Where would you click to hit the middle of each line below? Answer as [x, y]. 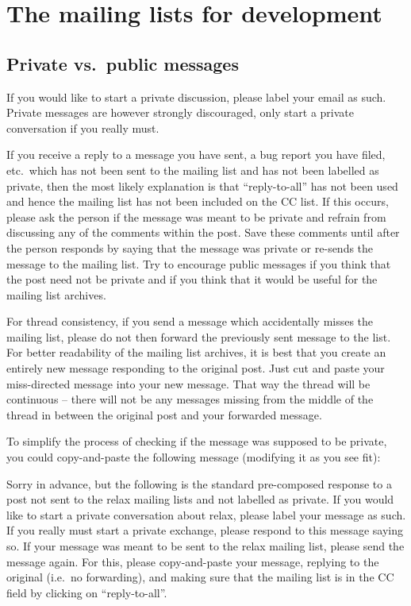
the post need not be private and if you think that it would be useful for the [192, 279]
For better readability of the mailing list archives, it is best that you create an [196, 352]
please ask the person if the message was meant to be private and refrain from [196, 216]
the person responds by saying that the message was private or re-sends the [190, 247]
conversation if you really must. [83, 127]
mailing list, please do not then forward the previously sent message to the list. [199, 336]
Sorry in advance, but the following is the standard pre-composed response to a [199, 483]
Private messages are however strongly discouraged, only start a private [181, 112]
